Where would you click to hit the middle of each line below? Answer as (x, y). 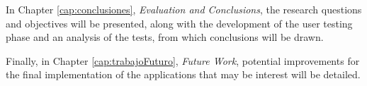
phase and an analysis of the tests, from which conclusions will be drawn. (165, 37)
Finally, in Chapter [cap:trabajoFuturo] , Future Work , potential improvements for (183, 60)
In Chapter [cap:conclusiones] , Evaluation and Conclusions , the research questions (184, 9)
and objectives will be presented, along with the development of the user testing (179, 23)
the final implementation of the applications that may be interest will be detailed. (183, 74)
